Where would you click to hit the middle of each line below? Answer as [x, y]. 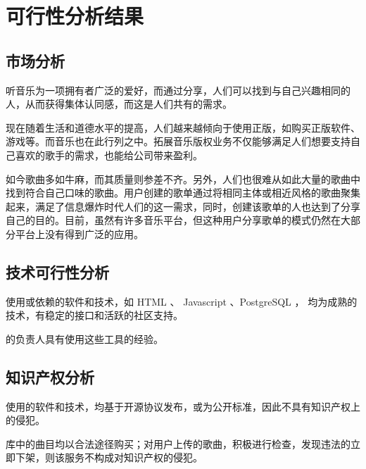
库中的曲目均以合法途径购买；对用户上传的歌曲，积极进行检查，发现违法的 [178, 443]
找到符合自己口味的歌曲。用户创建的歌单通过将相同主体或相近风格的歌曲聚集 [183, 193]
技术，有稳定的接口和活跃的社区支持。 [94, 315]
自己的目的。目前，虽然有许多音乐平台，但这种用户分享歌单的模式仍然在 [173, 220]
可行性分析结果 [75, 16]
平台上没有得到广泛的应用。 [79, 233]
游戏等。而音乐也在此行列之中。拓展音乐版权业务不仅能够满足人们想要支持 [178, 141]
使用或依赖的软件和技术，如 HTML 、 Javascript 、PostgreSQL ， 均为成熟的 [182, 301]
